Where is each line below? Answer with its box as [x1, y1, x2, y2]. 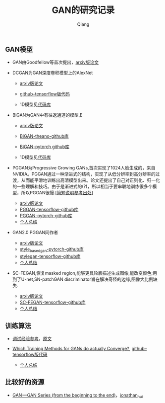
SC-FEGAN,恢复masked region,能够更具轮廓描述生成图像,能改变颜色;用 [12, 270, 158, 276]
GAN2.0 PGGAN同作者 [12, 230, 58, 236]
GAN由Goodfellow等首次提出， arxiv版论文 [12, 59, 99, 65]
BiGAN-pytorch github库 [19, 144, 70, 150]
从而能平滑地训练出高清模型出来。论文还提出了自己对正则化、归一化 [21, 177, 160, 183]
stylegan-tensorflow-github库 [19, 253, 81, 259]
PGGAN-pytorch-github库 [19, 213, 73, 219]
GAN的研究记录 [52, 4, 115, 16]
